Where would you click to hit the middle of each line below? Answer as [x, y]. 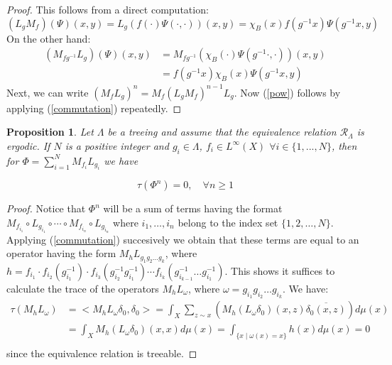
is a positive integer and [117, 145]
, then [344, 145]
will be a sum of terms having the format [193, 208]
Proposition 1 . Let [50, 132]
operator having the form [61, 253]
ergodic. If [28, 145]
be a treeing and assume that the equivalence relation [222, 132]
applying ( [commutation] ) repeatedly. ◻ [94, 108]
